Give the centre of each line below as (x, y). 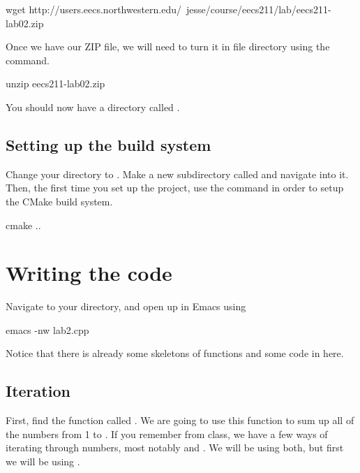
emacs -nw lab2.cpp (47, 329)
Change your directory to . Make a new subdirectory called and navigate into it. (177, 174)
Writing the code (89, 273)
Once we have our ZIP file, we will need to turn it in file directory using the (168, 46)
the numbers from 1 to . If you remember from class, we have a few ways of (167, 434)
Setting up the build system (108, 144)
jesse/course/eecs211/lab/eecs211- (259, 9)
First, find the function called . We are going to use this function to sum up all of (180, 420)
